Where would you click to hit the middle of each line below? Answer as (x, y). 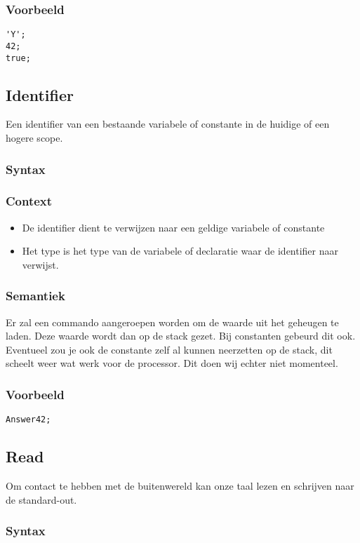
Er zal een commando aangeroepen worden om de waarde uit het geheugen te (172, 322)
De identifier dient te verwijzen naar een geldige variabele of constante (173, 227)
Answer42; (28, 420)
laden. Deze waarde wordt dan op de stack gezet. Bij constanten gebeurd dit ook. (181, 336)
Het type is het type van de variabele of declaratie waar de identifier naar (180, 251)
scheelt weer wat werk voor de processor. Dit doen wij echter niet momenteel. (172, 363)
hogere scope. (34, 137)
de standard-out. (41, 499)
